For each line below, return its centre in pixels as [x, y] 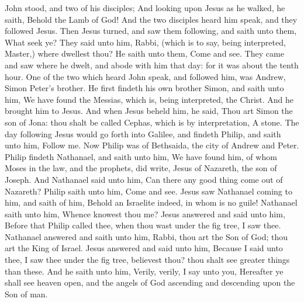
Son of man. [26, 294]
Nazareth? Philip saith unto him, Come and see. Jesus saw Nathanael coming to [148, 191]
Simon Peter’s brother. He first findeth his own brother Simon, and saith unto [144, 88]
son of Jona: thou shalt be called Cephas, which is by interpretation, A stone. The [152, 122]
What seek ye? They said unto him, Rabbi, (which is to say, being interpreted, [145, 42]
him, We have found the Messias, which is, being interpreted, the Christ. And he [149, 99]
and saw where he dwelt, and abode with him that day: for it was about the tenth [152, 65]
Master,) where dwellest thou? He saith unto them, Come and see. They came [144, 53]
